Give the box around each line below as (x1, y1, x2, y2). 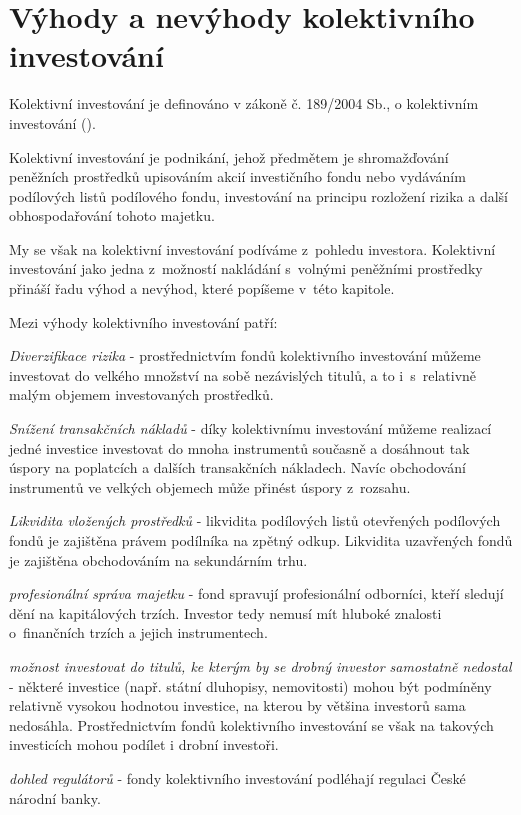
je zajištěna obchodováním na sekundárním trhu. (9, 549, 308, 570)
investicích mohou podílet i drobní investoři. (9, 734, 279, 755)
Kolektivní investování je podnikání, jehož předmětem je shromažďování (9, 146, 449, 167)
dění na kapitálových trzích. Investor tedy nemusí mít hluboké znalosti (9, 602, 442, 623)
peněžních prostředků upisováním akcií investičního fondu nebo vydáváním (9, 166, 466, 187)
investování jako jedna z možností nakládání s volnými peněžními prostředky (9, 258, 483, 279)
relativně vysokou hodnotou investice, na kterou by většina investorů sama (9, 695, 466, 716)
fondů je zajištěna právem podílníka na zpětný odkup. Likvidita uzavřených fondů (9, 530, 513, 550)
